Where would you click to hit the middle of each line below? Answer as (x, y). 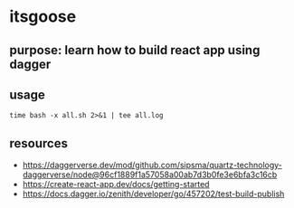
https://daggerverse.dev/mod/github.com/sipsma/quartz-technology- (152, 165)
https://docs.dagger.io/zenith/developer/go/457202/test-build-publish (153, 194)
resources (38, 143)
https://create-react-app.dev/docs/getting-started (116, 184)
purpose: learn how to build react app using (135, 50)
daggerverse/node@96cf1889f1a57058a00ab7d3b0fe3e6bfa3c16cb (150, 175)
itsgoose (43, 17)
